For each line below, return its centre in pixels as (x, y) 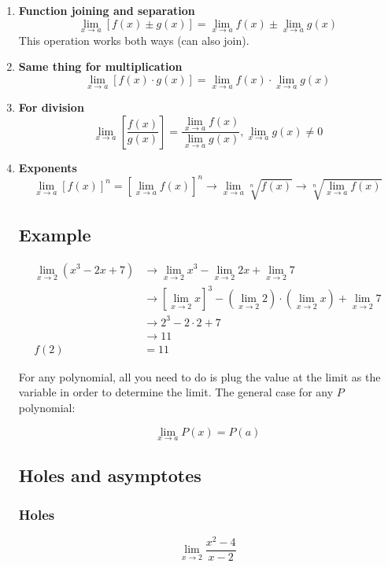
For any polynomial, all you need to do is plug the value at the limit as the (200, 376)
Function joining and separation (107, 10)
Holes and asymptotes (110, 475)
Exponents (48, 167)
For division (51, 107)
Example (55, 234)
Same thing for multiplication (100, 66)
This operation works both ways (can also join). (134, 40)
